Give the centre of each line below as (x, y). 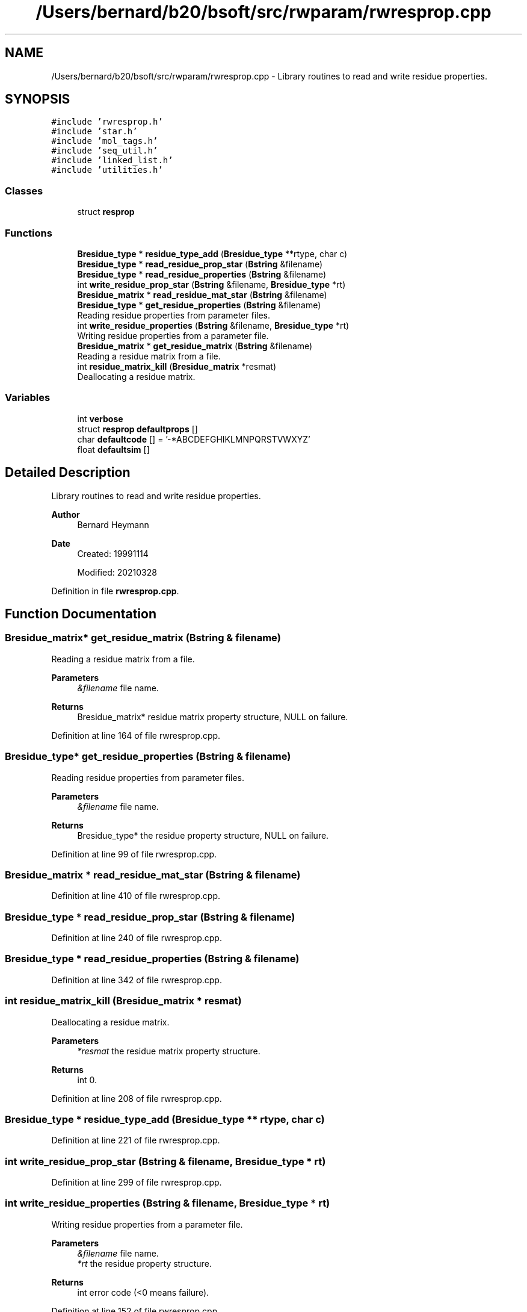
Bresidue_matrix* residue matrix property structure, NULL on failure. (213, 717)
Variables (28, 398)
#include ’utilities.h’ (107, 170)
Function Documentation (81, 614)
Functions (29, 233)
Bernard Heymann (113, 524)
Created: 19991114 (113, 553)
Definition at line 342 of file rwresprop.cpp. (137, 980)
